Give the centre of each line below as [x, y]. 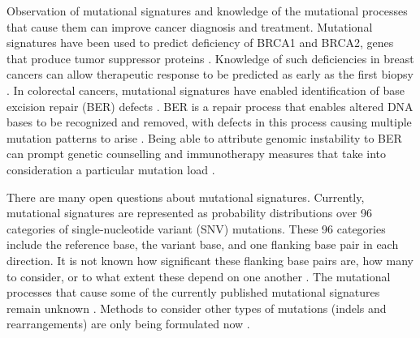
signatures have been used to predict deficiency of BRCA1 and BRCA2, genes [200, 43]
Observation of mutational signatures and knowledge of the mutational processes [207, 11]
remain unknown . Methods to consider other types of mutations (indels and [197, 308]
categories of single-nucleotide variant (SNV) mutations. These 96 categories [196, 228]
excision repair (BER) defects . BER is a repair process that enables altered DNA [210, 106]
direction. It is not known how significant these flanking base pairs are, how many [210, 260]
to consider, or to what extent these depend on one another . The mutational [199, 276]
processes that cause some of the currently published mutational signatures [193, 292]
